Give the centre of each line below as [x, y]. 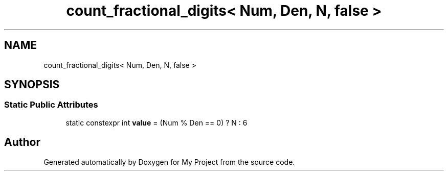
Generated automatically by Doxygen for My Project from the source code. [169, 162]
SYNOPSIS [32, 85]
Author [22, 142]
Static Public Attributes [51, 105]
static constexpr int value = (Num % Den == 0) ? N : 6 [156, 122]
